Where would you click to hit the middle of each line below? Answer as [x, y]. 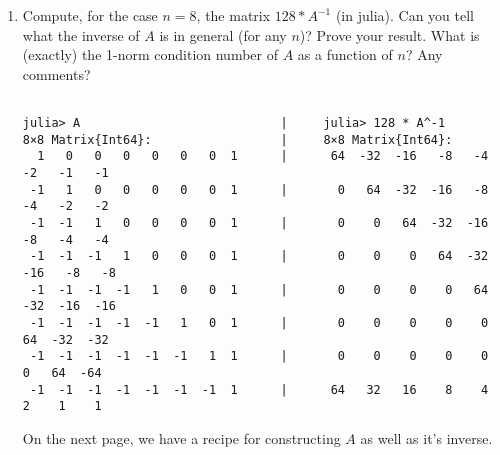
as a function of [345, 54]
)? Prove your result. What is [389, 34]
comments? [56, 73]
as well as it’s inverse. [426, 437]
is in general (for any [223, 34]
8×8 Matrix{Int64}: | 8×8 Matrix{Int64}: [237, 139]
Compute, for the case [90, 15]
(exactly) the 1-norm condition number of [150, 54]
